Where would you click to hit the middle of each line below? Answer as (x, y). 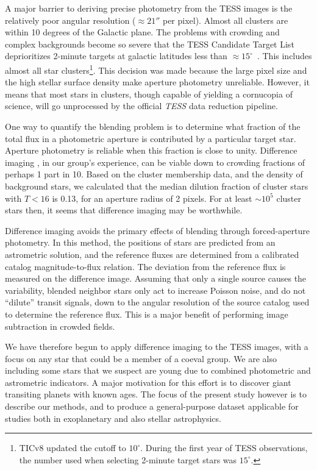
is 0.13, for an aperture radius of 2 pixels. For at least (152, 198)
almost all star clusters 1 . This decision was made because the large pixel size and (156, 69)
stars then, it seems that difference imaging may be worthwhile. (124, 210)
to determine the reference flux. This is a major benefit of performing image (147, 314)
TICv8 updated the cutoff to (73, 448)
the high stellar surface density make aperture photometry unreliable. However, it (157, 82)
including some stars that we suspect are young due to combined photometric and (158, 370)
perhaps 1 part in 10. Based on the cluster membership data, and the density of (154, 174)
